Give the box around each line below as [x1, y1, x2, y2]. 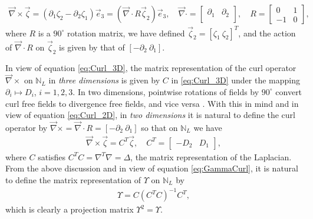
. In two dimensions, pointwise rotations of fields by [73, 85, 259, 97]
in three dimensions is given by [48, 74, 160, 86]
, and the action [238, 26, 296, 39]
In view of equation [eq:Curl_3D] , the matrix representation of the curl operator [5, 61, 296, 73]
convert [275, 85, 302, 97]
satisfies [38, 150, 66, 163]
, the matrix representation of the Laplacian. [130, 150, 292, 163]
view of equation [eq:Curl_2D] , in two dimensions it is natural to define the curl [5, 109, 296, 121]
